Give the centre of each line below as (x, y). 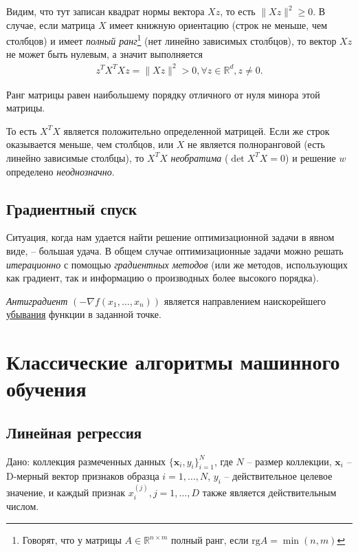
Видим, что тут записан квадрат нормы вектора (105, 11)
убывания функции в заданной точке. (84, 314)
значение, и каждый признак (66, 492)
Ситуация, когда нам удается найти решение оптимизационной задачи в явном (170, 237)
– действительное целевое (278, 476)
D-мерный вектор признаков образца (83, 476)
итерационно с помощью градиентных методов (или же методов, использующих (177, 264)
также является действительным (269, 492)
